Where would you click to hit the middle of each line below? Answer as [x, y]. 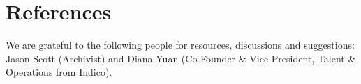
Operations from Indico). [59, 72]
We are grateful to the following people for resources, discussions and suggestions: [180, 45]
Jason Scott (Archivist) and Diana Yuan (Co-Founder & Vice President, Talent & [181, 58]
